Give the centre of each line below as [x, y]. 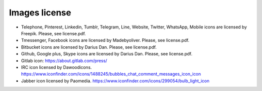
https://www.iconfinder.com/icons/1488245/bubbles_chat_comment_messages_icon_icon [111, 74]
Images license [40, 13]
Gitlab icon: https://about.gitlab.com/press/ [64, 61]
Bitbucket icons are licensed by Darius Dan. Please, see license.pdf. [89, 47]
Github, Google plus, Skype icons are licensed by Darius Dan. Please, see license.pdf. [107, 54]
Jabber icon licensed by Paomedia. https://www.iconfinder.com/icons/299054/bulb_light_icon [115, 81]
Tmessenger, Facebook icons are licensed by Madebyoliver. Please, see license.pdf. [105, 40]
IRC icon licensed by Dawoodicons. [57, 67]
